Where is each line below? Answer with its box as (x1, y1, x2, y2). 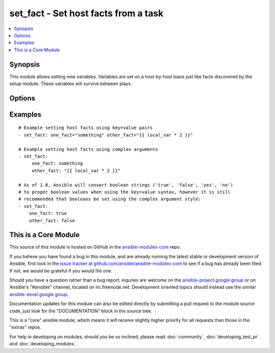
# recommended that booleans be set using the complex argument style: (18, 196, 201, 202)
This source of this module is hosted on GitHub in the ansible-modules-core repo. (9, 244, 181, 250)
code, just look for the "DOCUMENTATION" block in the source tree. (9, 308, 152, 314)
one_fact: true (29, 210, 67, 216)
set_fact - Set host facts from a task (9, 8, 164, 19)
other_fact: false (29, 218, 75, 224)
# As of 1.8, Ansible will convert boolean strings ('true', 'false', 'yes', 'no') (18, 182, 234, 188)
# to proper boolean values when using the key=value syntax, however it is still (18, 189, 231, 195)
